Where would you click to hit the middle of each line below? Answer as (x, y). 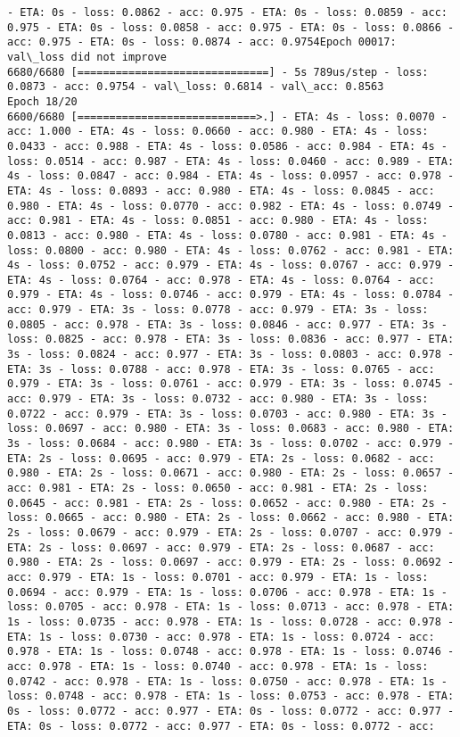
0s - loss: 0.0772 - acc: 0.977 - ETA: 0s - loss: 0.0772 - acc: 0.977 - (231, 711)
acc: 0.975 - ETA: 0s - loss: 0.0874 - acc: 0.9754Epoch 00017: (202, 42)
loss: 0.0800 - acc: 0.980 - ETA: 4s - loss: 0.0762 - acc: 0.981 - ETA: (231, 250)
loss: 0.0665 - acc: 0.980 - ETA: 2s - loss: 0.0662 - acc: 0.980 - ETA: (231, 518)
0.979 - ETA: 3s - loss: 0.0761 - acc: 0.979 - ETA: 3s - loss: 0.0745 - (231, 384)
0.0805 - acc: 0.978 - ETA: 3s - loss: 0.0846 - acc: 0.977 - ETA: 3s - (227, 324)
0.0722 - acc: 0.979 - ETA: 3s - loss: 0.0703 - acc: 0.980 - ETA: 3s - (227, 414)
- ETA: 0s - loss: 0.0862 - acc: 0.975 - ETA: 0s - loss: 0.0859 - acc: (227, 12)
